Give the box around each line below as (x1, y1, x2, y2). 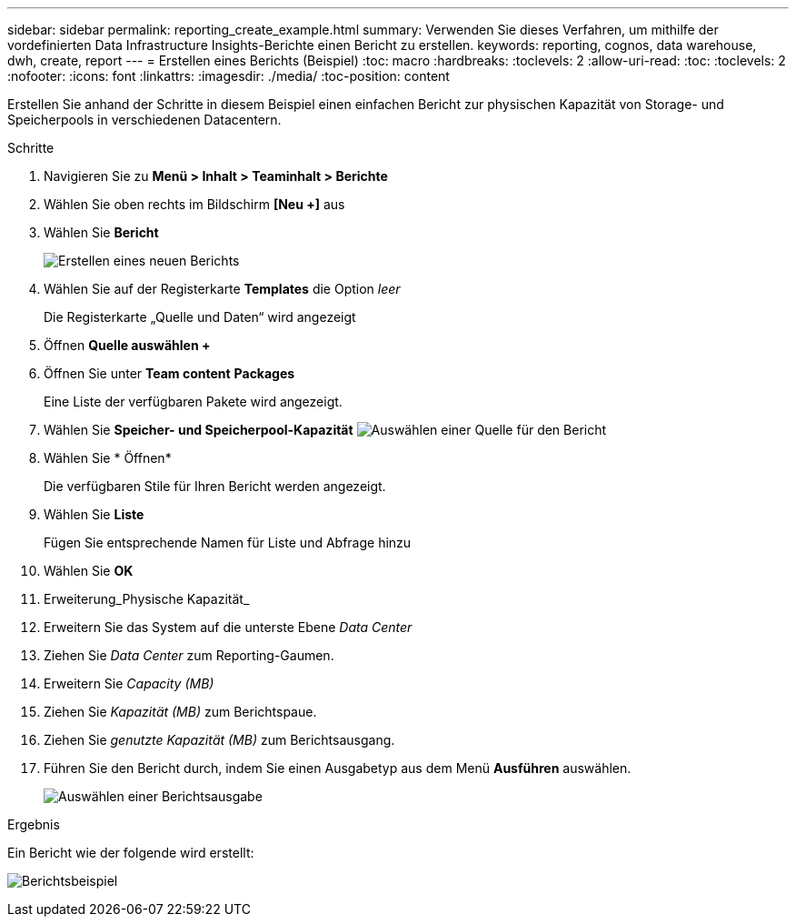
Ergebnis (7, 817, 60, 832)
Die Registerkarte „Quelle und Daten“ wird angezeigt (44, 309, 356, 325)
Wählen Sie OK (44, 563, 134, 578)
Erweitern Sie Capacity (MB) (44, 676, 214, 691)
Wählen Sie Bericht (44, 225, 159, 240)
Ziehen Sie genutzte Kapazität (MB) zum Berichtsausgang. (44, 732, 395, 748)
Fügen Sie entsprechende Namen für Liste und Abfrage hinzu (44, 535, 412, 550)
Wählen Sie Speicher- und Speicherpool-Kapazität (44, 422, 353, 437)
